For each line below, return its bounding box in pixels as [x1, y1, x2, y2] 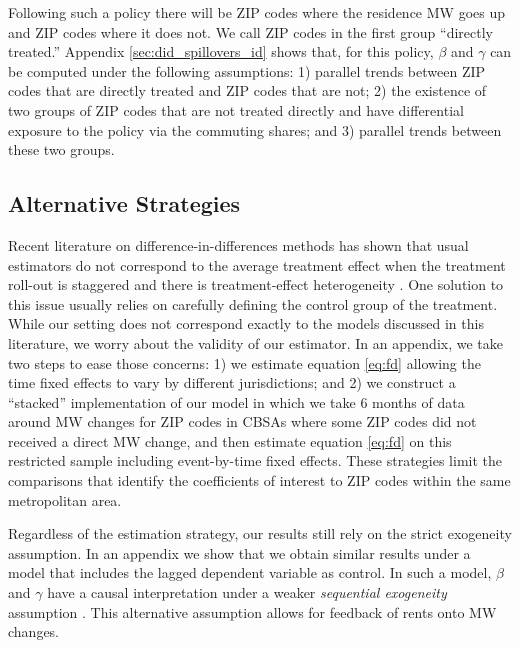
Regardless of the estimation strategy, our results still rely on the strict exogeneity [8, 523, 512, 544]
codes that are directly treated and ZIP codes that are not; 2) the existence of [8, 80, 487, 101]
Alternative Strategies [8, 188, 241, 219]
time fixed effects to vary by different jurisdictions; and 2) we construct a [8, 372, 456, 393]
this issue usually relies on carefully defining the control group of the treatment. [8, 293, 498, 314]
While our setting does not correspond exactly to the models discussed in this [8, 313, 484, 334]
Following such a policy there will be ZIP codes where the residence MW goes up [8, 2, 505, 22]
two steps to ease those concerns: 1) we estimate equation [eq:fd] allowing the [8, 352, 481, 373]
